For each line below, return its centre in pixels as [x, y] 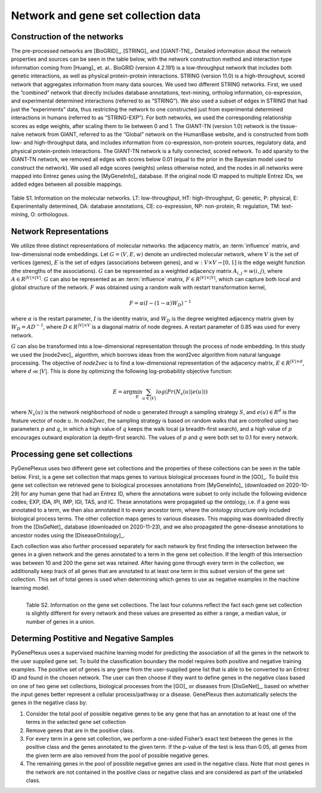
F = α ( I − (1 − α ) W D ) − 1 [160, 303]
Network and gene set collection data [106, 15]
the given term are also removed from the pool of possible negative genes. [118, 755]
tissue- [289, 126]
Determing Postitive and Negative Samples [92, 638]
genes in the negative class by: [49, 702]
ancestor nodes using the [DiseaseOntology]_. [68, 535]
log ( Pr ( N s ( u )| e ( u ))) [182, 392]
